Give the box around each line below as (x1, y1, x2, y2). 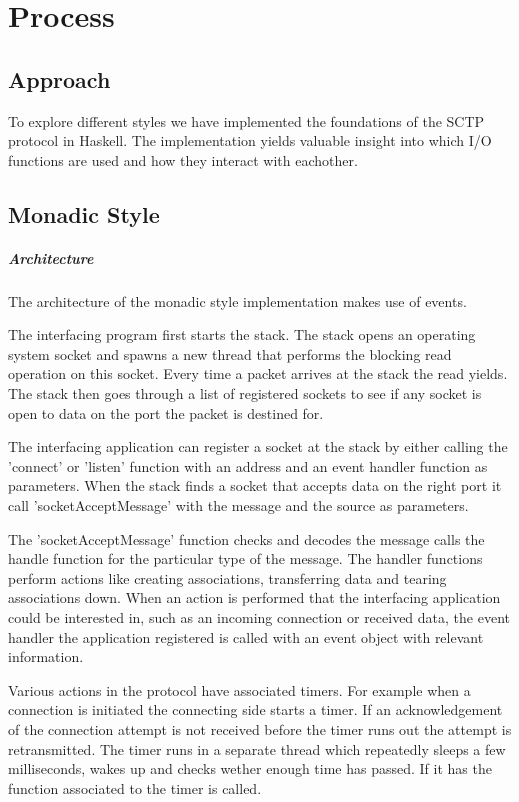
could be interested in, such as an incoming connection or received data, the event (8, 607, 510, 628)
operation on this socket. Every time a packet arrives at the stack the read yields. (8, 363, 508, 384)
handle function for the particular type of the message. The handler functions (8, 548, 483, 569)
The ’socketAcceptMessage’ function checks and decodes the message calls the (8, 528, 485, 549)
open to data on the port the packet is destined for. (8, 402, 324, 423)
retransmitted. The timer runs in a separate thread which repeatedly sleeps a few (8, 738, 506, 759)
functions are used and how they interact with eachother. (8, 149, 358, 170)
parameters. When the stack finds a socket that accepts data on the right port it (8, 475, 502, 496)
